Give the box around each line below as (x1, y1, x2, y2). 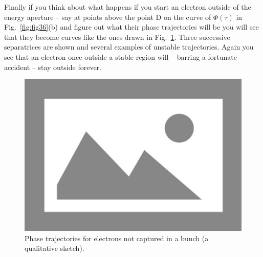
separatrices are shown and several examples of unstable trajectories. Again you (4, 41, 254, 52)
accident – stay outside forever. (4, 61, 101, 72)
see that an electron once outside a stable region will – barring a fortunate (4, 51, 237, 62)
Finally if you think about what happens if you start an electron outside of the (4, 2, 251, 12)
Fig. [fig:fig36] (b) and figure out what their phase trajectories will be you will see (4, 21, 259, 32)
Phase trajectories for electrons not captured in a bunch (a (25, 232, 209, 243)
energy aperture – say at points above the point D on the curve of (4, 11, 211, 22)
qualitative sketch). (25, 243, 84, 253)
